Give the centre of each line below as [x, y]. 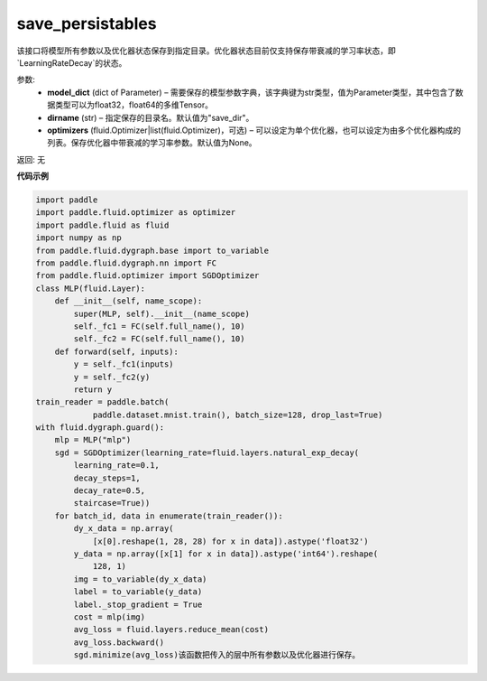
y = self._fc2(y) [112, 377]
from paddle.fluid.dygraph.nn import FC [126, 263]
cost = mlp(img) [110, 617]
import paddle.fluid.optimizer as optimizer [136, 213]
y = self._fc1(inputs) [124, 364]
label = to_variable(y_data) [138, 592]
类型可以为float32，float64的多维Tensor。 [134, 105]
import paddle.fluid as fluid [102, 225]
